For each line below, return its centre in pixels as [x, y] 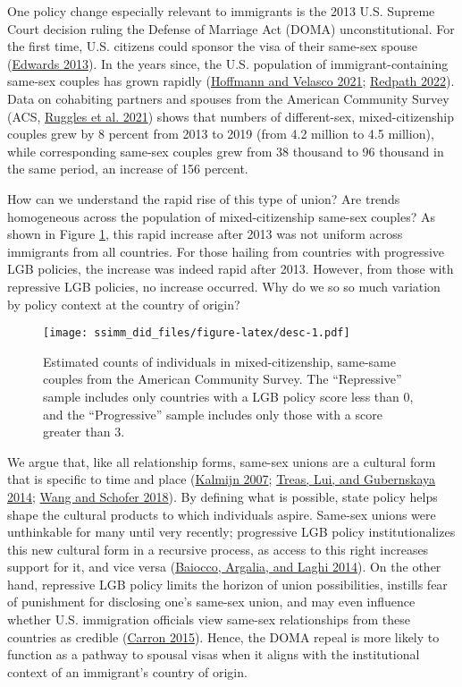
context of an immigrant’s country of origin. [127, 671]
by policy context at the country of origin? [124, 304]
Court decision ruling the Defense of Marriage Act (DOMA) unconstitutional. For [231, 28]
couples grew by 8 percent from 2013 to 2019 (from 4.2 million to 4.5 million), [221, 134]
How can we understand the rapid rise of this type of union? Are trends [204, 198]
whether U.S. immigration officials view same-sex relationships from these [209, 619]
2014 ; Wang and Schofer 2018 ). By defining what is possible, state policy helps [223, 496]
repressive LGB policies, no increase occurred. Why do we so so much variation [224, 286]
